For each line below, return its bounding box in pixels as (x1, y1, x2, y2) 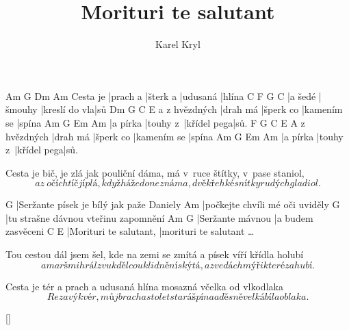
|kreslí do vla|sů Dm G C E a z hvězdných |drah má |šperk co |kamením (40, 102, 343, 116)
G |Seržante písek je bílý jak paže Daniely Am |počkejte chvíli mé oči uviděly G (5, 197, 340, 212)
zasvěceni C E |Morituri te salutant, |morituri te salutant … (5, 224, 255, 238)
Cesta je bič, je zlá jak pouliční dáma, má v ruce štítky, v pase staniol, (5, 165, 305, 179)
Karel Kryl (155, 37, 201, 51)
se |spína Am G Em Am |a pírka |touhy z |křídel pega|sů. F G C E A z (5, 115, 305, 129)
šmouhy (5, 102, 38, 116)
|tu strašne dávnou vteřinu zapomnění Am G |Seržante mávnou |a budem (5, 210, 313, 225)
